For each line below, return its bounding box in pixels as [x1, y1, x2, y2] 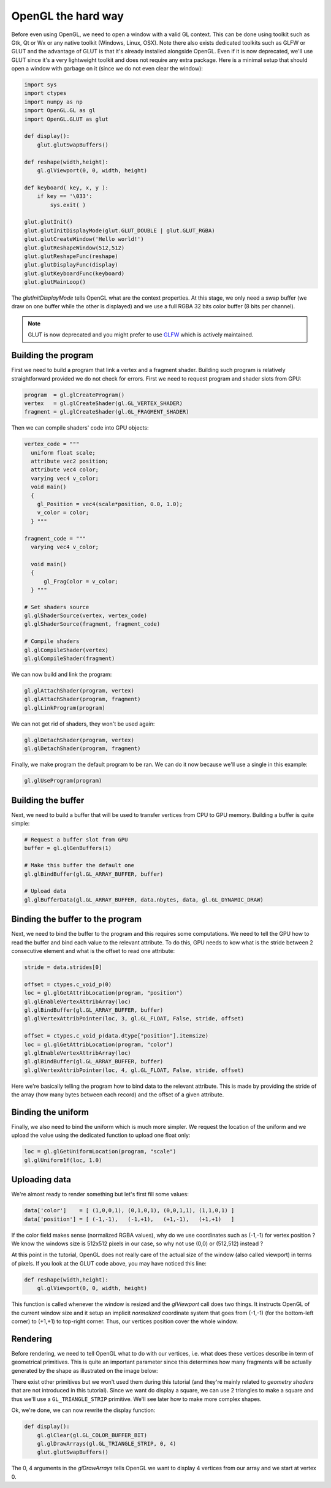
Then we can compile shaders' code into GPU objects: [11, 424, 149, 431]
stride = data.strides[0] [24, 963, 102, 971]
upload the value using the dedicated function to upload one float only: [11, 1131, 191, 1139]
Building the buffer [11, 795, 85, 805]
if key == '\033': [37, 193, 93, 200]
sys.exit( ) [50, 201, 86, 208]
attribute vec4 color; [31, 466, 99, 473]
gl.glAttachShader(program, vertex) [24, 687, 135, 694]
